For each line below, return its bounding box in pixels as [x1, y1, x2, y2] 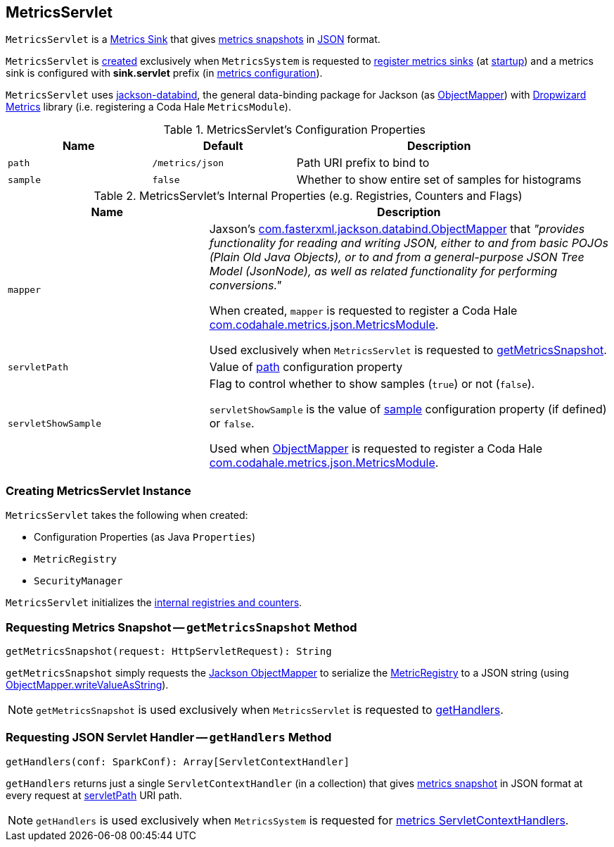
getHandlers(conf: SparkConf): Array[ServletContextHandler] [6, 755, 350, 767]
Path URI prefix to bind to [296, 156, 430, 170]
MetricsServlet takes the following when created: [6, 509, 248, 522]
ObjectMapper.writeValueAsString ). [6, 678, 169, 691]
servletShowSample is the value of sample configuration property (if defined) [209, 402, 607, 417]
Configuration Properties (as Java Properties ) [34, 531, 256, 544]
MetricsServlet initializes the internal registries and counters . [6, 596, 302, 609]
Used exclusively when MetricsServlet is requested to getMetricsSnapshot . [209, 343, 607, 358]
